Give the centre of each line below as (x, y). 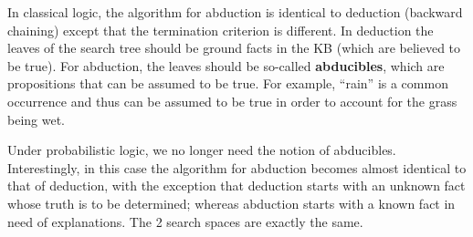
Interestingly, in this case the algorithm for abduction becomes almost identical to (237, 167)
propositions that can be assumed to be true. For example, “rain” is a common (228, 83)
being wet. (36, 119)
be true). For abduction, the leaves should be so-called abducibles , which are (226, 65)
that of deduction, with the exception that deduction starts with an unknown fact (236, 185)
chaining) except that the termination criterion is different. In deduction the (221, 30)
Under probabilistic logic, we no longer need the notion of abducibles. (202, 150)
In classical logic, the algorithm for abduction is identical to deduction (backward (235, 12)
